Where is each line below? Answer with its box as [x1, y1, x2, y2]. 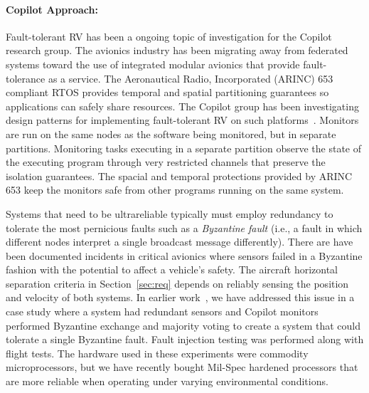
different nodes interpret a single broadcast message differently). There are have [6, 234, 353, 249]
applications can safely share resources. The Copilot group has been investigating [6, 98, 359, 113]
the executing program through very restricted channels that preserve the [6, 154, 326, 169]
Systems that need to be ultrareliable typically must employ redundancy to [6, 206, 333, 221]
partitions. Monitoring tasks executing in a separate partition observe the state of [6, 140, 362, 155]
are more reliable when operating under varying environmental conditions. [6, 374, 328, 389]
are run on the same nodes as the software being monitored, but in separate [6, 126, 336, 141]
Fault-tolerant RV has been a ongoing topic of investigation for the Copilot [6, 28, 332, 43]
